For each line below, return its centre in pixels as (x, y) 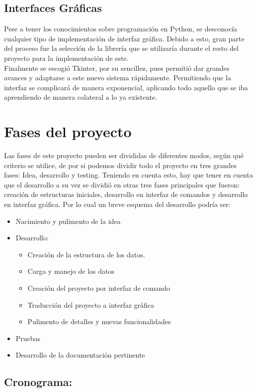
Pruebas (28, 338)
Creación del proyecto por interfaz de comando (99, 288)
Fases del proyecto (68, 131)
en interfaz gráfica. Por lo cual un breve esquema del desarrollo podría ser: (117, 204)
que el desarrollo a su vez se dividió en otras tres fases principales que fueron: (122, 184)
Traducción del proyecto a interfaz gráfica (91, 304)
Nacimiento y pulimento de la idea (68, 221)
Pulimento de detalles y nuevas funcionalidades (99, 321)
